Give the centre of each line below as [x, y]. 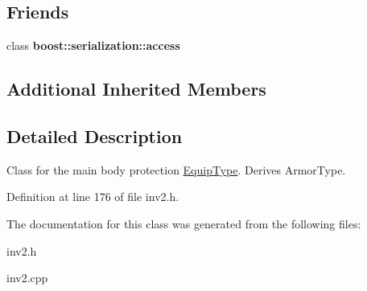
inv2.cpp [27, 278]
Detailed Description [95, 135]
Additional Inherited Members [136, 89]
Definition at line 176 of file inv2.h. [93, 197]
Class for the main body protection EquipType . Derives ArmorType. [176, 169]
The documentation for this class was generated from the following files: [184, 223]
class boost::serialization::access [93, 45]
